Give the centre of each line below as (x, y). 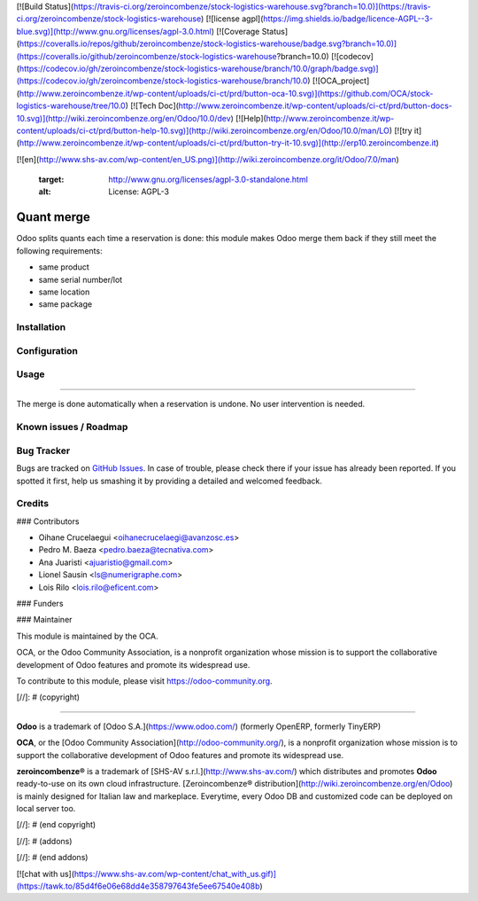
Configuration (47, 350)
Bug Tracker (43, 450)
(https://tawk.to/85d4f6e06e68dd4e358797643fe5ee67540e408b (138, 886)
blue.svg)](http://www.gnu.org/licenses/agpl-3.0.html (114, 31)
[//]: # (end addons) (52, 858)
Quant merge (53, 217)
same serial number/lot (81, 279)
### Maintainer (44, 620)
